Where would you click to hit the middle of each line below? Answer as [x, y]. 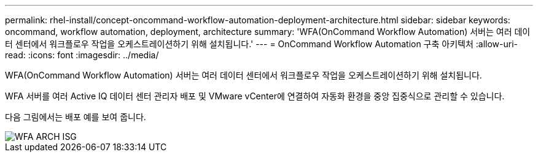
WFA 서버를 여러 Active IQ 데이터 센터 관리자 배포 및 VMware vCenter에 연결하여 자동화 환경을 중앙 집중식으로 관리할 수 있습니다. [255, 96]
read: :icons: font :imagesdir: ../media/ [82, 55]
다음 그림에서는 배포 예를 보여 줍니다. [76, 117]
